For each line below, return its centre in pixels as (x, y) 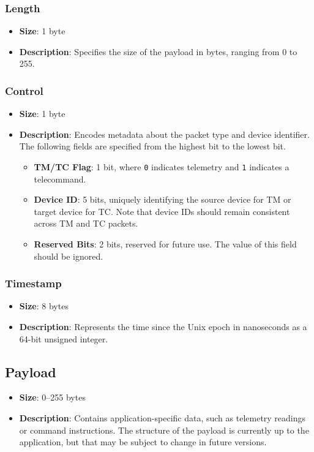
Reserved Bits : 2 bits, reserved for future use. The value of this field (165, 244)
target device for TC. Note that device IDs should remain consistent (162, 211)
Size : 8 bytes (44, 306)
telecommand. (60, 179)
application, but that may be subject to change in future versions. (143, 442)
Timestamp (33, 283)
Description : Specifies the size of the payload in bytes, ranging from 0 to (158, 51)
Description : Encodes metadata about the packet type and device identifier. (164, 134)
